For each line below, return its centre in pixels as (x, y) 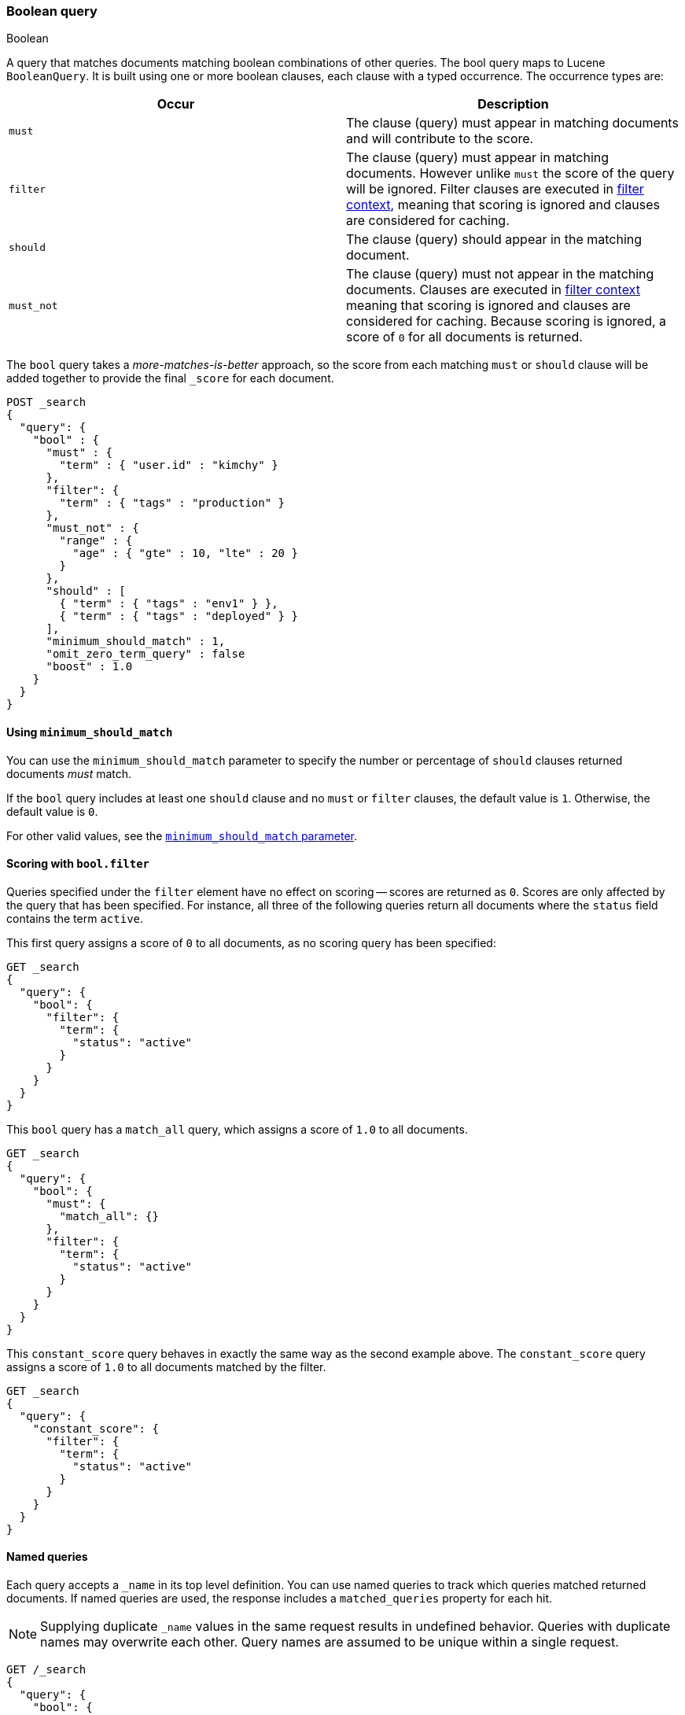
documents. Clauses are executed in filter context (493, 290)
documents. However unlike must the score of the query (510, 173)
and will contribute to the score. (440, 139)
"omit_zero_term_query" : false (145, 654)
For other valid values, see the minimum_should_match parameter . (182, 835)
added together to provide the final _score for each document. (170, 378)
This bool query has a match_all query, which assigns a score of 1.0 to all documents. (237, 1129)
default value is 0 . (52, 811)
